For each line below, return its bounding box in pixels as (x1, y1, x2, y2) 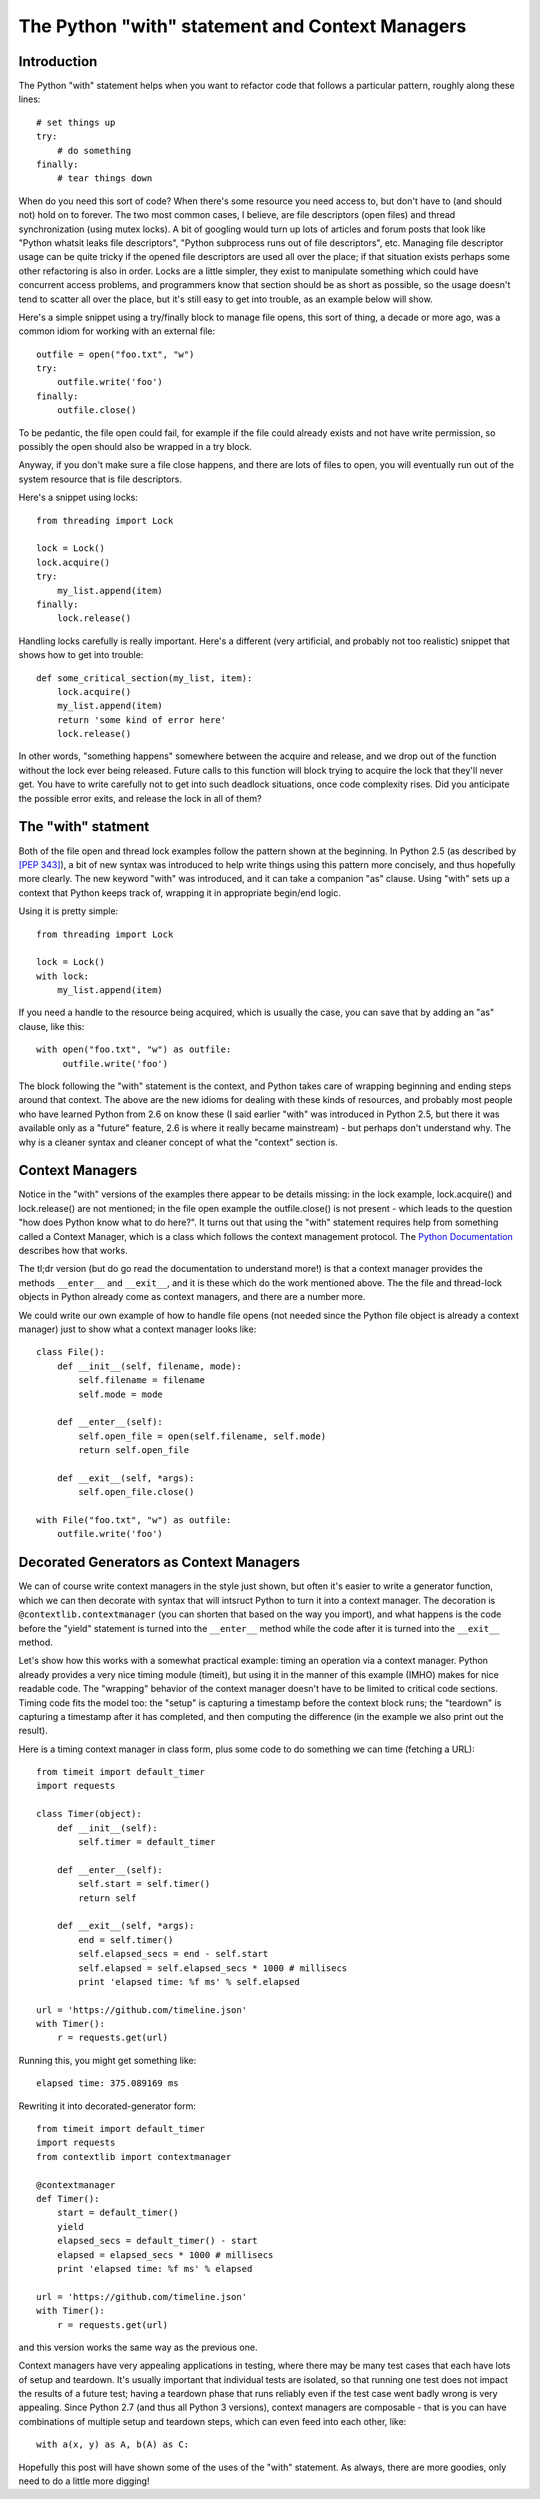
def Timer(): (36, 2193, 100, 2204)
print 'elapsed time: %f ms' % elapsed (56, 2263, 253, 2274)
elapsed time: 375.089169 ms (36, 2078, 179, 2089)
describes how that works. (18, 1245, 129, 1257)
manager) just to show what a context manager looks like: (18, 1323, 257, 1335)
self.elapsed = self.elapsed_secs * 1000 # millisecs (78, 1962, 348, 1974)
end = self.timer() (78, 1934, 174, 1945)
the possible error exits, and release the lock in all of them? (18, 792, 262, 804)
